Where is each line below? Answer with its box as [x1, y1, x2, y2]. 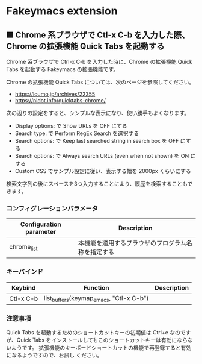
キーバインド [6, 268, 43, 276]
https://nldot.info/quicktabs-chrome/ [14, 97, 106, 104]
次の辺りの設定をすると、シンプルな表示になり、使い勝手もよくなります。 [6, 110, 190, 116]
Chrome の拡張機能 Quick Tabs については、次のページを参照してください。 [6, 78, 195, 86]
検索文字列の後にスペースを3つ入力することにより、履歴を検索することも [6, 180, 188, 187]
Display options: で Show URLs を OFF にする [14, 122, 127, 129]
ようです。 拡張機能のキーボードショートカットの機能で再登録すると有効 [11, 344, 192, 351]
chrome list [9, 242, 38, 252]
